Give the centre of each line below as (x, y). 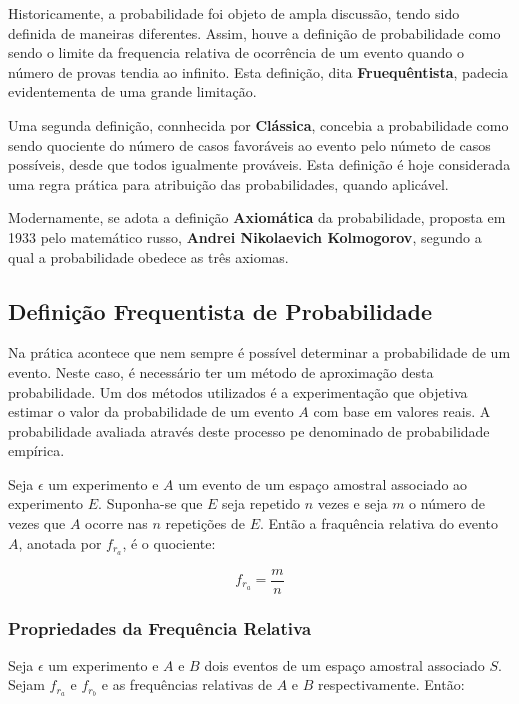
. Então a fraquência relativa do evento (379, 523)
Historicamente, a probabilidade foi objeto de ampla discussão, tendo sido (234, 13)
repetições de (205, 523)
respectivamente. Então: (391, 684)
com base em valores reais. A (402, 411)
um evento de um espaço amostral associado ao (323, 483)
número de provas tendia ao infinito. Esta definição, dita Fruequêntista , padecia (258, 71)
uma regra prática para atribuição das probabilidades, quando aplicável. (228, 183)
